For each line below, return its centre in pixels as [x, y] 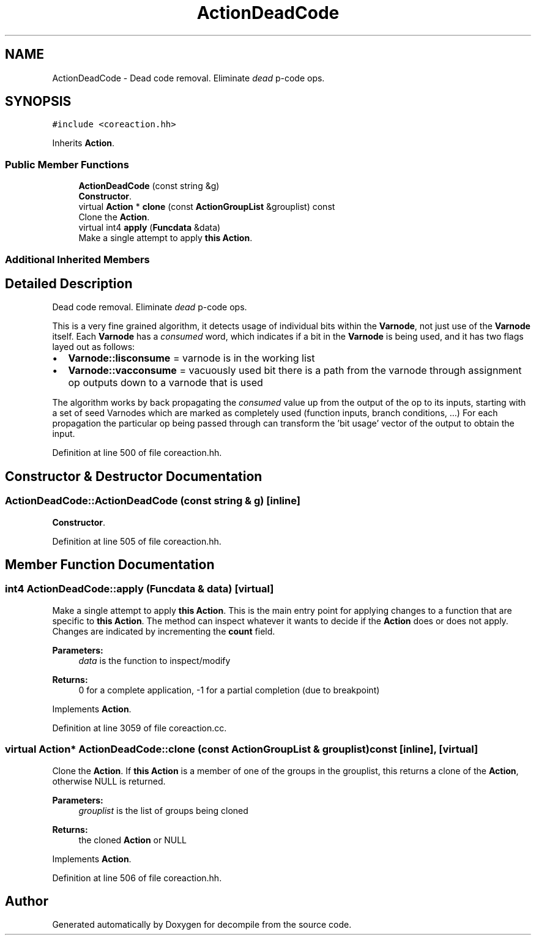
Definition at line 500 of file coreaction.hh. [137, 453]
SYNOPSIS [38, 102]
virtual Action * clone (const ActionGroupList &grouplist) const [207, 207]
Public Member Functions [67, 164]
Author [27, 901]
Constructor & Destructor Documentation [134, 476]
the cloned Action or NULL [133, 840]
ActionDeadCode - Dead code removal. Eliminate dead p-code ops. [188, 78]
